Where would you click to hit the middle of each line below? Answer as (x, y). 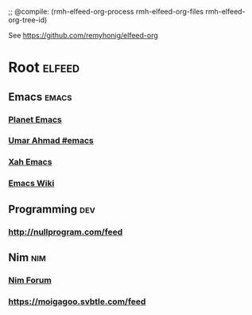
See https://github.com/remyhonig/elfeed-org (83, 35)
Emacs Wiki (31, 184)
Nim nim (27, 257)
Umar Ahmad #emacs (51, 141)
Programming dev (52, 209)
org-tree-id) (28, 20)
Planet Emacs (35, 119)
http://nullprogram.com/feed (66, 231)
